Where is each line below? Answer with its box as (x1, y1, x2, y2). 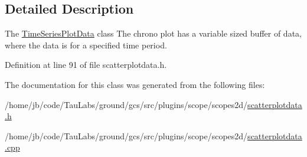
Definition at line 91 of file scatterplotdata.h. (5, 58, 167, 71)
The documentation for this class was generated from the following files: (5, 78, 265, 90)
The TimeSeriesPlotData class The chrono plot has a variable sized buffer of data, (5, 27, 302, 40)
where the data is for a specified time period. (5, 38, 167, 51)
